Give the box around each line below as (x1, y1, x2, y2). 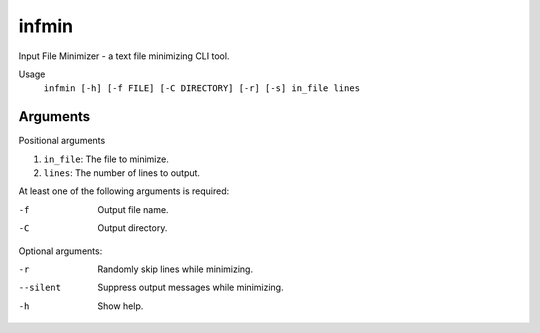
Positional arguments (18, 135, 106, 147)
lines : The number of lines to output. (43, 167, 200, 179)
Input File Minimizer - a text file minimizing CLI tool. (18, 50, 230, 62)
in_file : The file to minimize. (43, 153, 169, 165)
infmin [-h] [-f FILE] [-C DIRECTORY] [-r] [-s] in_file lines (43, 83, 360, 94)
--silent (18, 282, 62, 294)
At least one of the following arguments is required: (18, 185, 230, 197)
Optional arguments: (18, 245, 103, 257)
